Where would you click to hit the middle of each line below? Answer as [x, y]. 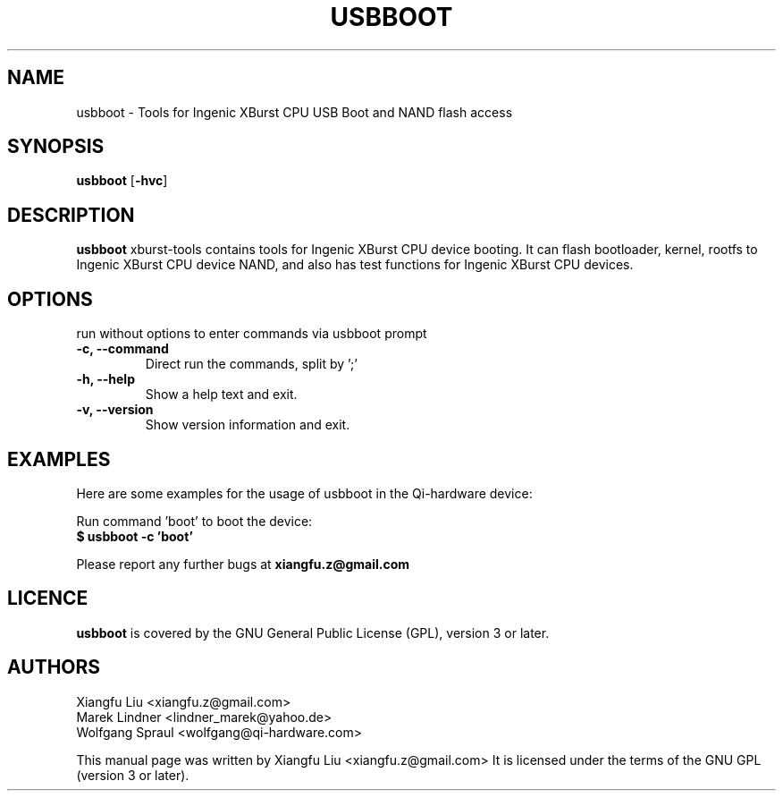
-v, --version [115, 410]
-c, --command [122, 349]
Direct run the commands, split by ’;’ [251, 364]
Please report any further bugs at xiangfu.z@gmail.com [243, 564]
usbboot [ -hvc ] [122, 181]
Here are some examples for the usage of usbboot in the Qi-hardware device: [304, 493]
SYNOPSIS [56, 147]
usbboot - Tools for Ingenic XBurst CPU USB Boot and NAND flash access [295, 112]
